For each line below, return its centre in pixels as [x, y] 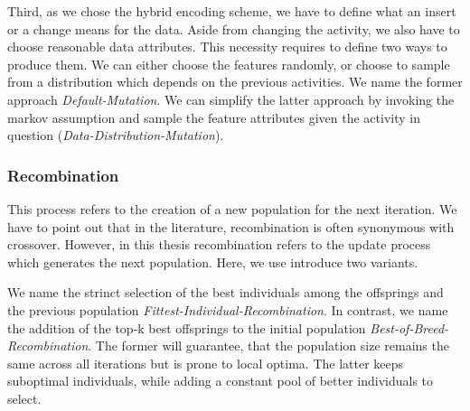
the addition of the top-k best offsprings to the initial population [187, 327]
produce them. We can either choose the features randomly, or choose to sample [229, 64]
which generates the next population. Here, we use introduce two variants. [213, 262]
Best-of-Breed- [409, 327]
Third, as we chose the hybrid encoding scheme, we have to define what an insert [232, 11]
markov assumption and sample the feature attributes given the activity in [214, 117]
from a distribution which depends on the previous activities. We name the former [235, 82]
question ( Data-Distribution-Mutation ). [116, 135]
